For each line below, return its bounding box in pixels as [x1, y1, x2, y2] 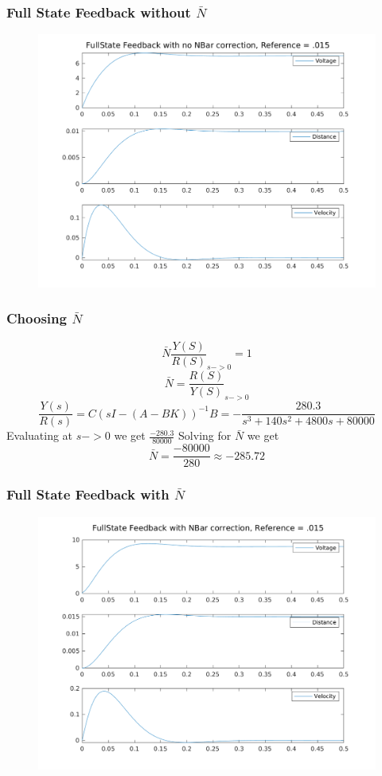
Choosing [6, 308, 67, 328]
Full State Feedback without [6, 2, 191, 22]
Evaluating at [6, 427, 73, 444]
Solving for [178, 427, 232, 444]
